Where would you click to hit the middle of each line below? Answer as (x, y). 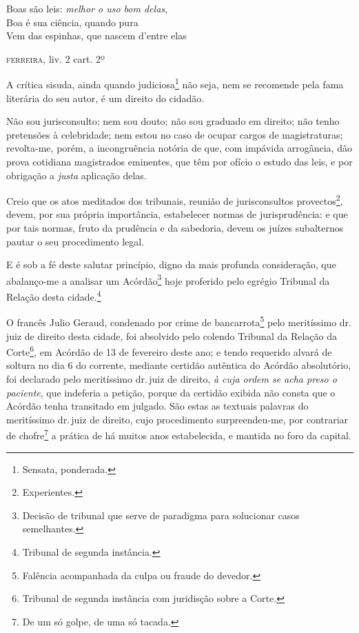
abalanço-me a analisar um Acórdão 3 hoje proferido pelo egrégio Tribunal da (168, 279)
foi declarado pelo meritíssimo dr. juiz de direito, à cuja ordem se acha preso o (172, 379)
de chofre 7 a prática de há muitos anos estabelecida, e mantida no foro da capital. (179, 434)
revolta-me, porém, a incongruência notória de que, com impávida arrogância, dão (179, 148)
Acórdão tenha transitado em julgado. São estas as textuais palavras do (157, 406)
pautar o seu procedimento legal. (75, 241)
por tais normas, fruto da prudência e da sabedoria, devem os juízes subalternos (175, 228)
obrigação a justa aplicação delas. (76, 175)
